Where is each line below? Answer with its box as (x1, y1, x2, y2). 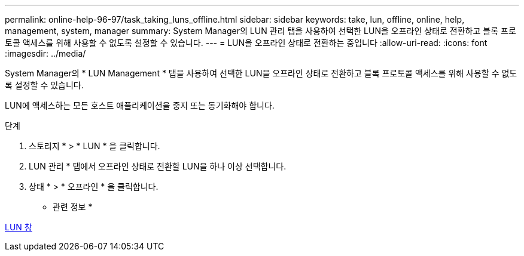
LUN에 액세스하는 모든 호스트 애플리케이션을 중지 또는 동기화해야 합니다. (5, 100, 275, 110)
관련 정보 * (53, 202, 93, 212)
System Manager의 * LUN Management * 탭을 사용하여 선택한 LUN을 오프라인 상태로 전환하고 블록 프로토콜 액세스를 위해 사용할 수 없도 (5, 68, 517, 78)
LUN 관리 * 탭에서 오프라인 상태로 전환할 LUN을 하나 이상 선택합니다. (29, 161, 287, 171)
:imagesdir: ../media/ (5, 48, 86, 58)
